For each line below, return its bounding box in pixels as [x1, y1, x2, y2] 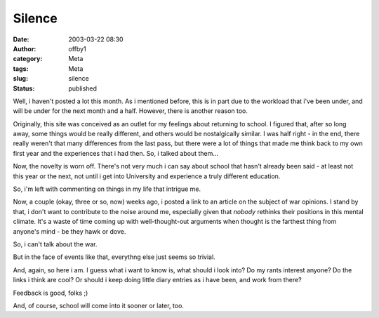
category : [13, 55, 43, 63]
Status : [13, 84, 35, 93]
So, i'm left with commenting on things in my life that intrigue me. [13, 185, 201, 193]
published [68, 84, 98, 93]
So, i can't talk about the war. [13, 239, 98, 249]
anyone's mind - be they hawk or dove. [13, 227, 126, 235]
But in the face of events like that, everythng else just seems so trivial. [13, 253, 215, 261]
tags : [13, 64, 29, 73]
